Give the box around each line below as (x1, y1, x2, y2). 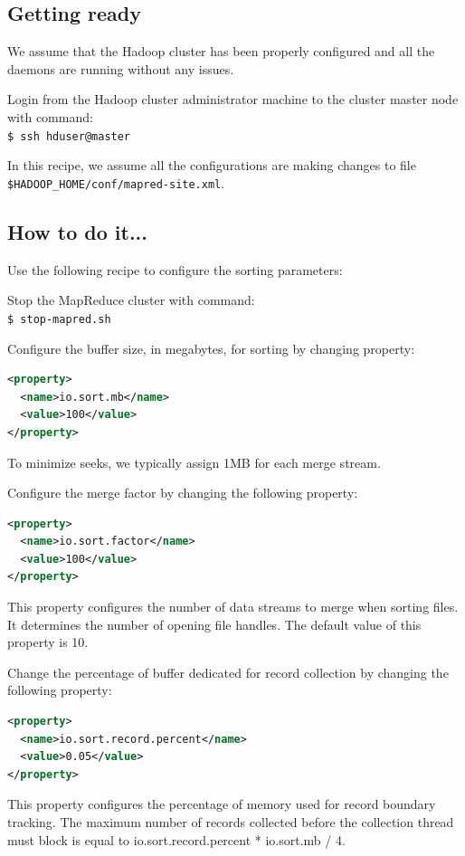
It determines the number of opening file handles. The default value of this (7, 614, 422, 633)
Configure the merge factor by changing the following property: (7, 483, 358, 502)
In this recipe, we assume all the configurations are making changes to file (7, 156, 416, 175)
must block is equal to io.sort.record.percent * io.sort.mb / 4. (7, 830, 346, 849)
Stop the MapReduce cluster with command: (7, 290, 255, 309)
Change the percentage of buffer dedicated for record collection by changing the (7, 662, 449, 681)
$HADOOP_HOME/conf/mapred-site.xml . (7, 173, 225, 192)
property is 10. (7, 632, 89, 652)
